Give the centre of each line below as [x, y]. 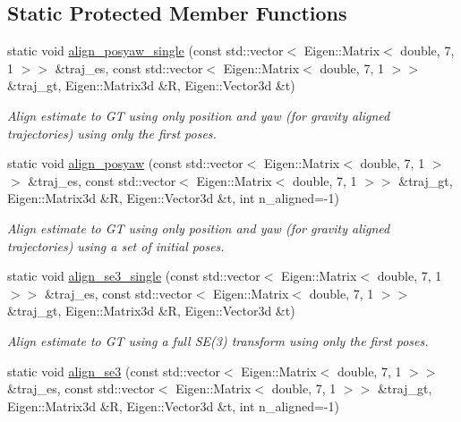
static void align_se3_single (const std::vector [134, 276]
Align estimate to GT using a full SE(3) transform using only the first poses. [218, 340]
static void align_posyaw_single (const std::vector [145, 51]
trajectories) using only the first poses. [112, 133]
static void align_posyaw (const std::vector [125, 163]
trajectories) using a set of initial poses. [116, 245]
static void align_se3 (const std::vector [114, 371]
